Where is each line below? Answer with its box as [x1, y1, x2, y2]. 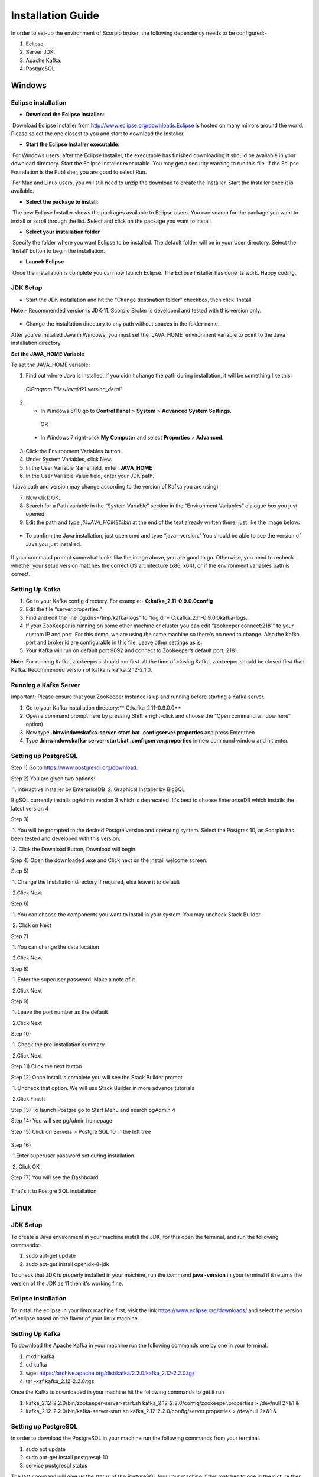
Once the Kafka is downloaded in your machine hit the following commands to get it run [11, 1388, 224, 1395]
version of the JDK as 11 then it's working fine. [11, 1280, 123, 1287]
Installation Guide [11, 9, 100, 22]
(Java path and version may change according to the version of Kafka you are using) [12, 483, 219, 490]
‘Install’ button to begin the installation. [11, 247, 105, 254]
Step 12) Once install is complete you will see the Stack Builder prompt [11, 1073, 183, 1081]
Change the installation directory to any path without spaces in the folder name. [25, 320, 220, 327]
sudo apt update [25, 1445, 66, 1453]
